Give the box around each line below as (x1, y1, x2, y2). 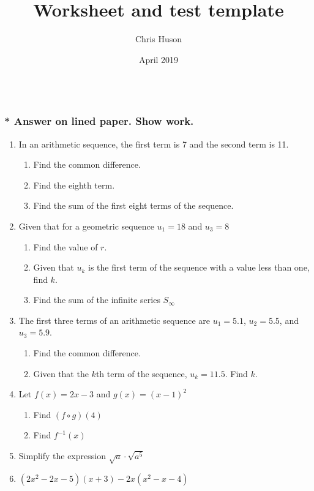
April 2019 (138, 53, 179, 66)
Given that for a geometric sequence (18, 219, 154, 232)
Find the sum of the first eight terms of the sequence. (33, 199, 234, 212)
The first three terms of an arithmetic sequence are (18, 313, 211, 326)
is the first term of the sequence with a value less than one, (88, 261, 310, 274)
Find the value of (33, 240, 98, 253)
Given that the (33, 367, 89, 380)
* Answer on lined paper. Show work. (4, 113, 194, 129)
